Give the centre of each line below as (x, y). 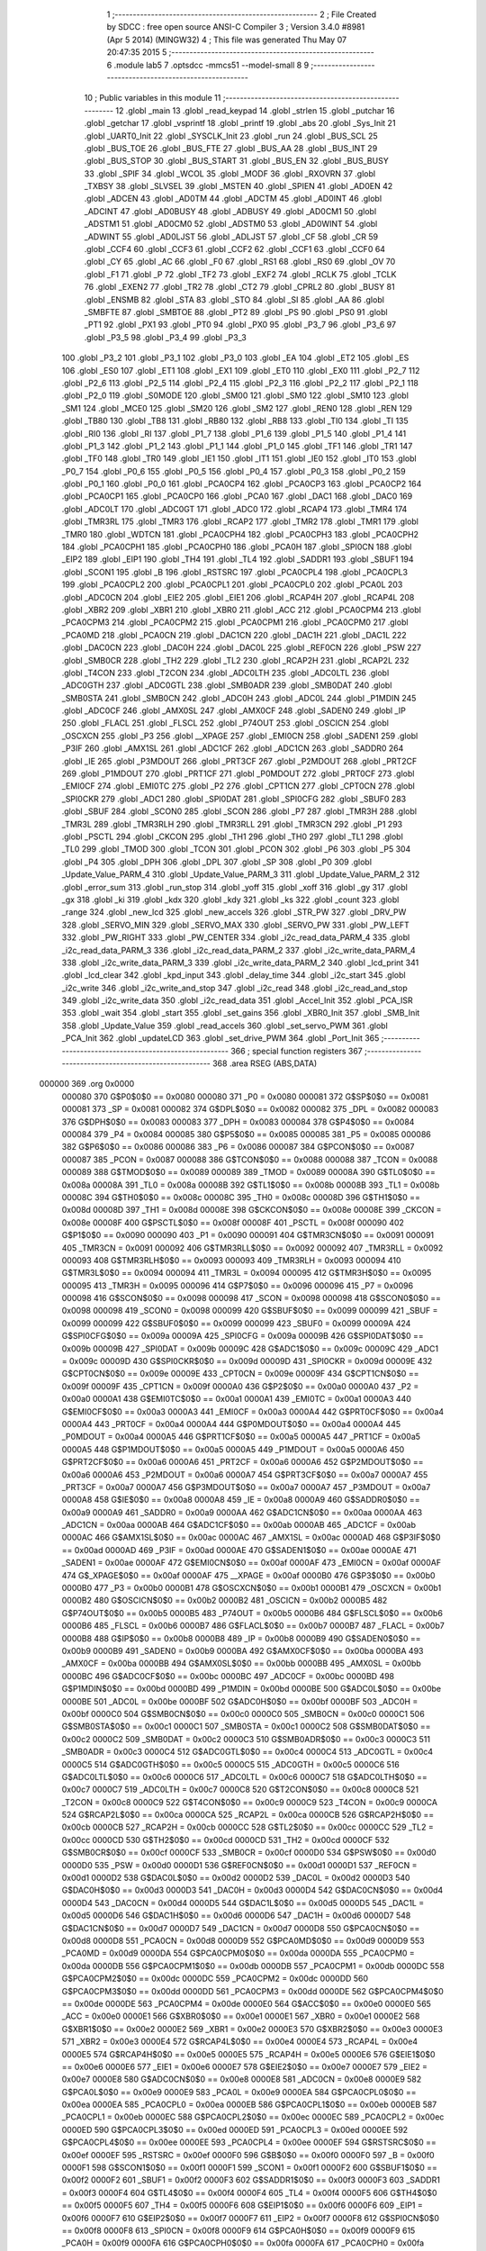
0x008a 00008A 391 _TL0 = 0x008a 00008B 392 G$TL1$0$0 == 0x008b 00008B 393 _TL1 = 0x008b (251, 1185)
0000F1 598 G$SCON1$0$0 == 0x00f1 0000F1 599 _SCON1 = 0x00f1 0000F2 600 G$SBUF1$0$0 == (250, 2168)
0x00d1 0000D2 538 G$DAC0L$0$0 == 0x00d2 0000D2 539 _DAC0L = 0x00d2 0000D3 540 (236, 1878)
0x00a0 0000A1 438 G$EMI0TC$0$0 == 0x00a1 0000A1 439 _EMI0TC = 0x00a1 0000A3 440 (236, 1399)
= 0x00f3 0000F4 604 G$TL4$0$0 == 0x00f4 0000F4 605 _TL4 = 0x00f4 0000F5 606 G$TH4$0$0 (249, 2192)
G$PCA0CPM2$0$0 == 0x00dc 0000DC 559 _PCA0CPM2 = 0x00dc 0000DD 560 (215, 1979)
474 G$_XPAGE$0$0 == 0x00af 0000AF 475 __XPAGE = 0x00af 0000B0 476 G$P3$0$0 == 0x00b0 (248, 1575)
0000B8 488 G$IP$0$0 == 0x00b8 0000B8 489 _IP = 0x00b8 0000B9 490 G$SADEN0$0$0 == (241, 1638)
